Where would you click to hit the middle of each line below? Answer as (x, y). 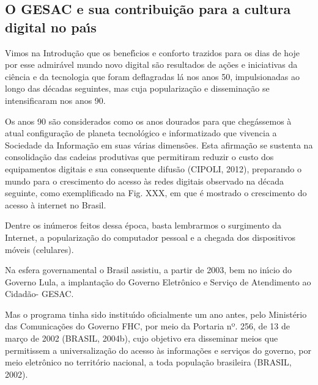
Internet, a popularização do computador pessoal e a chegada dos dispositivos (150, 237)
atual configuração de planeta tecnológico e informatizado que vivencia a (141, 133)
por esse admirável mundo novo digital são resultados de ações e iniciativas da (151, 64)
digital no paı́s (51, 27)
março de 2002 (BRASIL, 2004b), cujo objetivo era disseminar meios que (142, 338)
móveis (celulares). (39, 249)
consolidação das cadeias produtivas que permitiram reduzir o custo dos (139, 157)
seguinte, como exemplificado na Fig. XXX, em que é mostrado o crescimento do (156, 193)
